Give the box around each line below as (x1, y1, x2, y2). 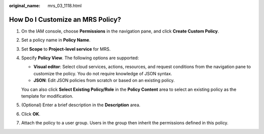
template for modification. (21, 93, 73, 99)
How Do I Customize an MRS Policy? (9, 15, 122, 24)
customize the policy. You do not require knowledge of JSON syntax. (33, 70, 172, 76)
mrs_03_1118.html (47, 3, 82, 8)
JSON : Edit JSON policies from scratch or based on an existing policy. (33, 78, 175, 84)
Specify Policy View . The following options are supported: (21, 55, 139, 61)
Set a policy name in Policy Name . (21, 37, 90, 43)
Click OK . (21, 111, 41, 117)
